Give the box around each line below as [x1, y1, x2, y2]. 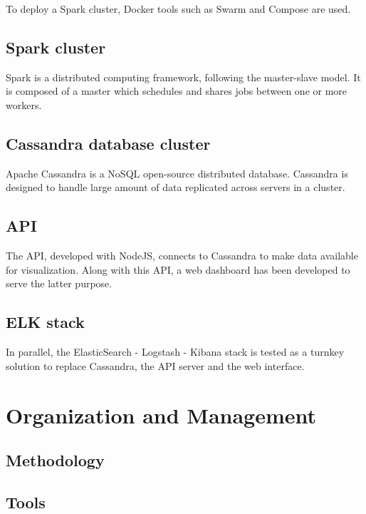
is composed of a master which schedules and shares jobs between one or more [6, 83, 347, 98]
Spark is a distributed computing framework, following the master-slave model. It [6, 69, 361, 84]
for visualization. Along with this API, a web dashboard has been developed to [6, 262, 350, 277]
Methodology [6, 449, 105, 471]
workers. [6, 97, 42, 112]
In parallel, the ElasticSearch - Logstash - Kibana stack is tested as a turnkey [6, 344, 345, 359]
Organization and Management [6, 400, 317, 429]
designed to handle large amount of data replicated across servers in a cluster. [6, 180, 345, 195]
